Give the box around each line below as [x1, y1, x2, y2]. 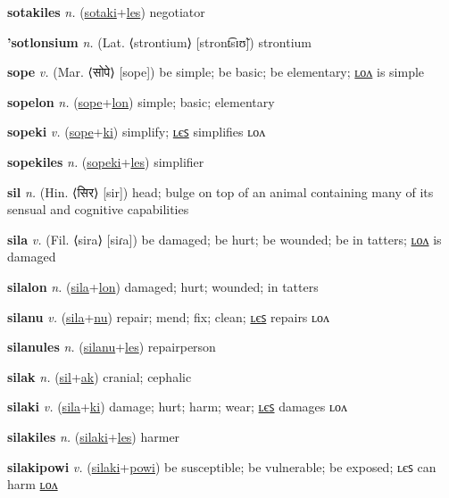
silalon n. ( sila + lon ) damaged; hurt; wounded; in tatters [7, 277, 319, 295]
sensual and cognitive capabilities [7, 200, 189, 219]
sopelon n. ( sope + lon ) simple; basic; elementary [7, 92, 275, 111]
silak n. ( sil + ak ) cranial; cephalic [7, 367, 192, 386]
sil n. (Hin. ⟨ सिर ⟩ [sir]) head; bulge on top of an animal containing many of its [7, 182, 434, 201]
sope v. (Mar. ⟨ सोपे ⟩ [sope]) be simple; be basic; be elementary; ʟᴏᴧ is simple [7, 62, 425, 81]
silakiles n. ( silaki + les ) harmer [7, 427, 180, 445]
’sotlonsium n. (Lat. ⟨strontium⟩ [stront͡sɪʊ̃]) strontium [7, 32, 312, 51]
